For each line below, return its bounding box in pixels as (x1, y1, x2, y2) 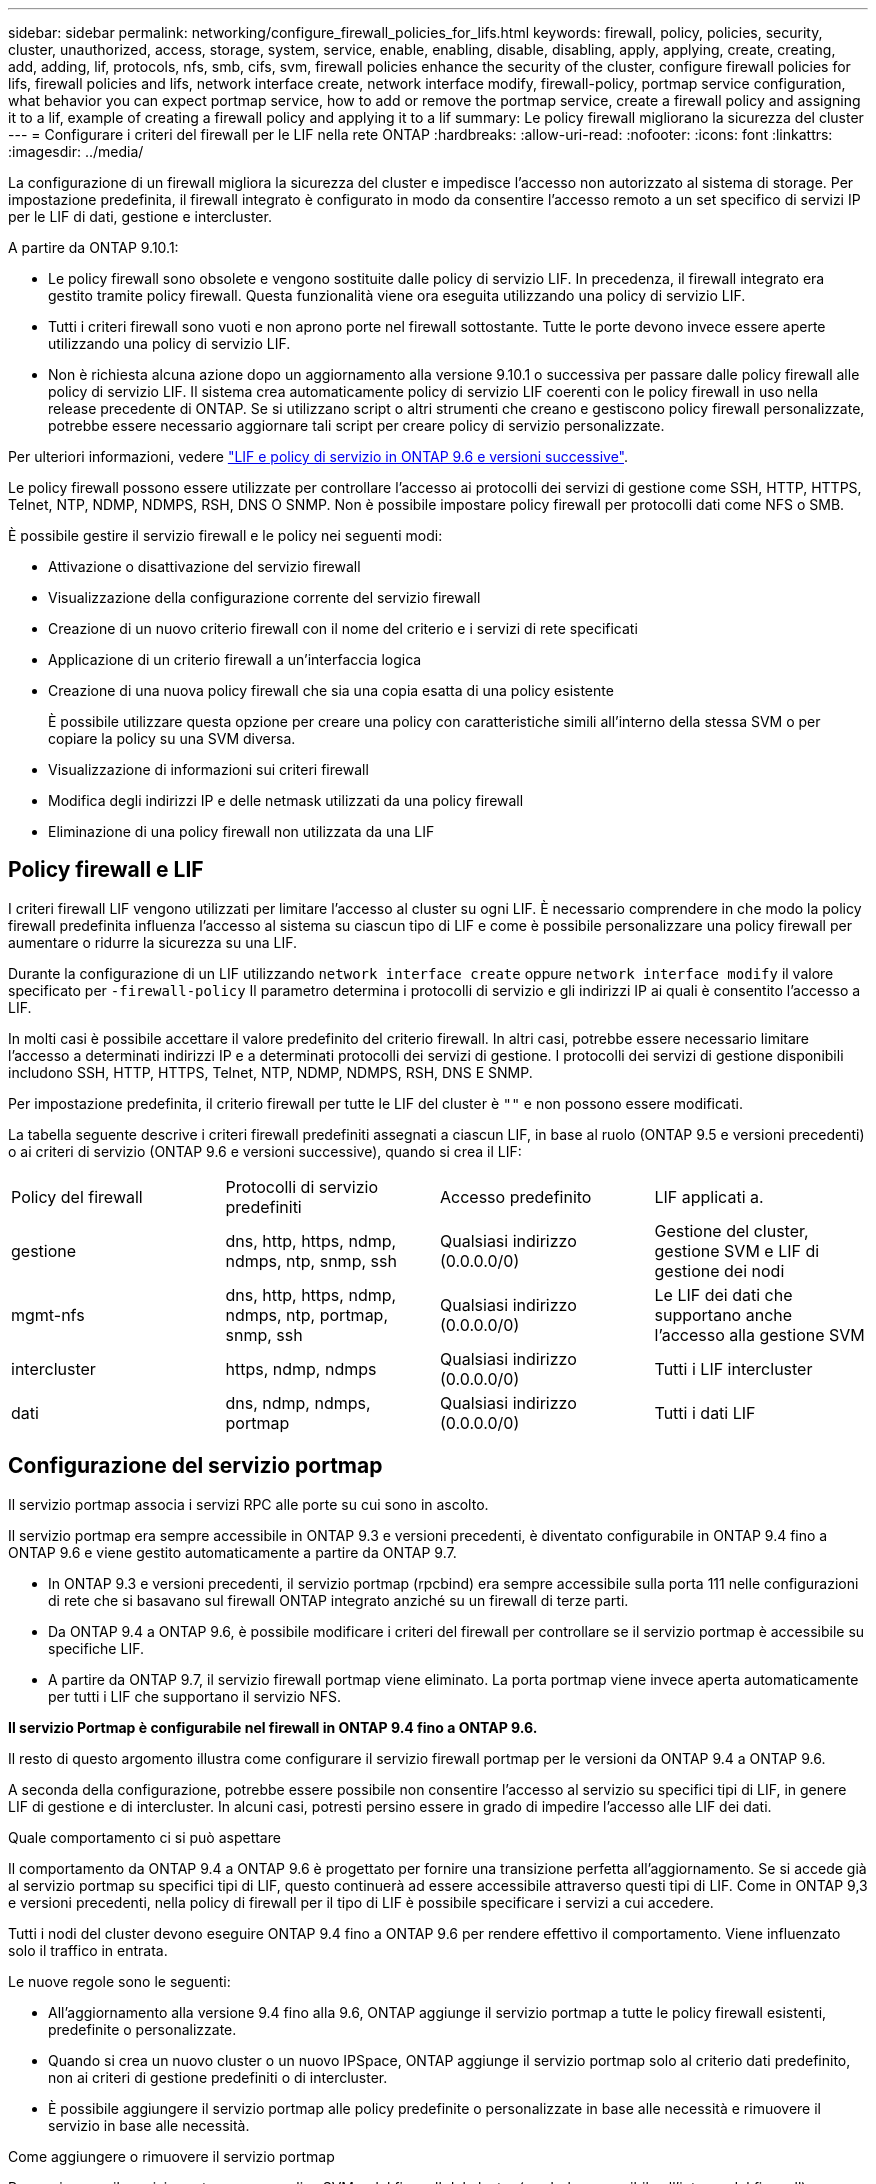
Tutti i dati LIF (654, 1402, 756, 1423)
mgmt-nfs (11, 1304, 85, 1325)
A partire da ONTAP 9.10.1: (8, 239, 179, 256)
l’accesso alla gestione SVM (654, 1324, 865, 1345)
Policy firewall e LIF (8, 857, 204, 883)
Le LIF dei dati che (654, 1284, 793, 1305)
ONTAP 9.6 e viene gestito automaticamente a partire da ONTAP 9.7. (8, 1543, 457, 1561)
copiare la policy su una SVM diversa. (48, 730, 296, 747)
